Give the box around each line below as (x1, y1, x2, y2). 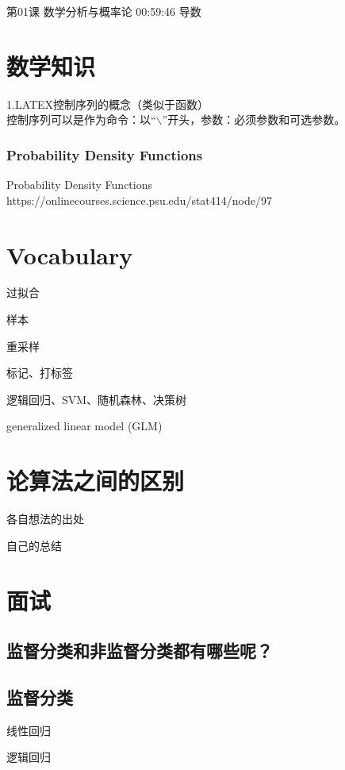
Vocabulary (6, 238, 133, 271)
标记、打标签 (6, 364, 73, 381)
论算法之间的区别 (6, 464, 185, 497)
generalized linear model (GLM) (6, 418, 163, 434)
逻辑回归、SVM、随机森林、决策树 (6, 391, 187, 407)
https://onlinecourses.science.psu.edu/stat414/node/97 (6, 191, 272, 208)
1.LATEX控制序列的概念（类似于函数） (6, 95, 209, 112)
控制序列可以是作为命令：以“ (6, 111, 156, 128)
